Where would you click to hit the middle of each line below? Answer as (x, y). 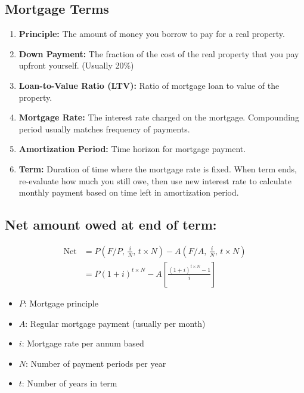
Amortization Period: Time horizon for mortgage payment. (132, 149)
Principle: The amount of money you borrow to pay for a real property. (152, 34)
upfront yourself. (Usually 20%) (76, 65)
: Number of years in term (69, 383)
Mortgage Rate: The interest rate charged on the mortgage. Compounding (159, 117)
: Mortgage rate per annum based (83, 343)
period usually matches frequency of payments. (104, 129)
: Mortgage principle (61, 303)
